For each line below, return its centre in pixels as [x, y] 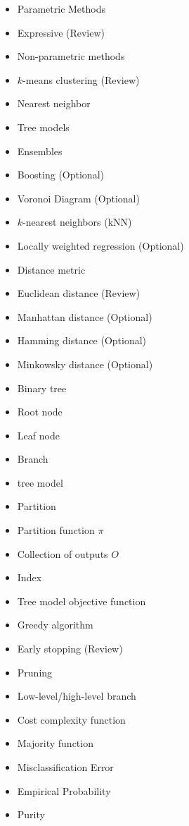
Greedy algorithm [55, 625]
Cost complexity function [71, 719]
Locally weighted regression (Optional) [100, 245]
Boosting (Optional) [60, 175]
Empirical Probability [64, 790]
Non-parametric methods [71, 56]
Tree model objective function [82, 601]
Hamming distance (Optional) [82, 340]
